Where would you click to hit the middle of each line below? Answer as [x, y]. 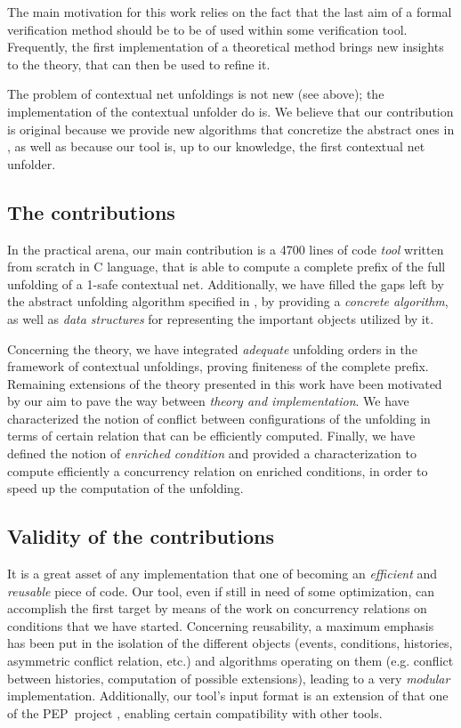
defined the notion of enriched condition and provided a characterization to [212, 453]
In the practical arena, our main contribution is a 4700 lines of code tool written [226, 249]
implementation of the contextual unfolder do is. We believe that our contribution [230, 111]
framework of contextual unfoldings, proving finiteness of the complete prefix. [218, 366]
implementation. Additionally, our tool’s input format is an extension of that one [228, 696]
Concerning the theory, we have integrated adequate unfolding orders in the [212, 348]
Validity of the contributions [141, 536]
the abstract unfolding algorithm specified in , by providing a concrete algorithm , [228, 301]
